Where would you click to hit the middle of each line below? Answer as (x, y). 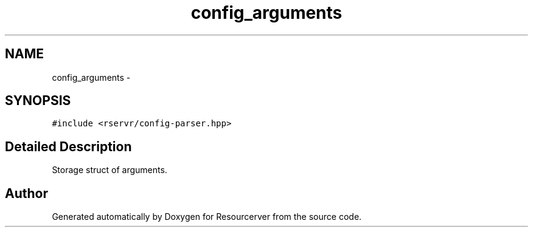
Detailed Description (68, 146)
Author (26, 193)
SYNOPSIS (38, 101)
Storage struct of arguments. (110, 170)
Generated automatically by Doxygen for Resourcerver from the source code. (207, 217)
